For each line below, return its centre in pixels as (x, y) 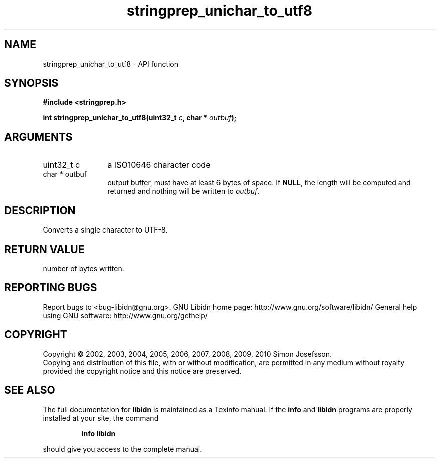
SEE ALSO (30, 390)
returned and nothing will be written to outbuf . (183, 191)
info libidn (98, 433)
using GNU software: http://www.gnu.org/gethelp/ (125, 315)
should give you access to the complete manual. (123, 449)
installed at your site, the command (101, 418)
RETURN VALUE (44, 249)
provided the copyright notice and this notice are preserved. (142, 371)
